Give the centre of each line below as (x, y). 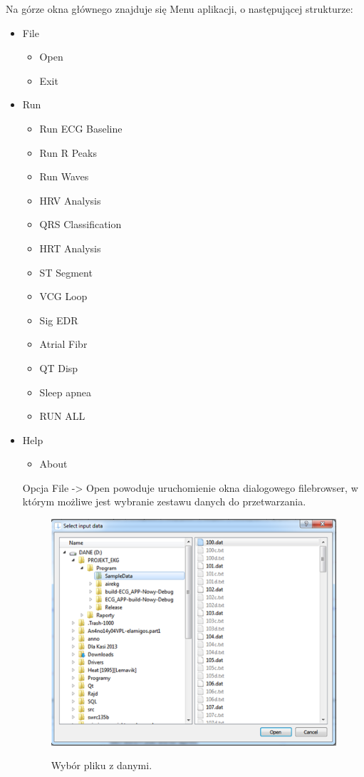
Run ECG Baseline (81, 128)
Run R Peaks (68, 152)
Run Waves (64, 176)
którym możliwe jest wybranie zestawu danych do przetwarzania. (164, 501)
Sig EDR (59, 320)
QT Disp (59, 367)
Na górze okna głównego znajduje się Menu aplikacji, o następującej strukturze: (180, 9)
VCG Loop (63, 296)
